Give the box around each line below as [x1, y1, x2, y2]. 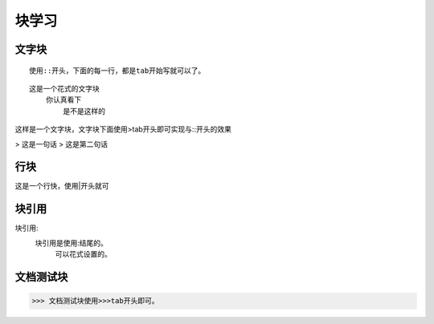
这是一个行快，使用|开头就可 [14, 181, 109, 191]
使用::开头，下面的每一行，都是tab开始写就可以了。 [29, 66, 206, 75]
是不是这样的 [63, 107, 106, 115]
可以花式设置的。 [55, 249, 112, 259]
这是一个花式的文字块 [29, 84, 100, 93]
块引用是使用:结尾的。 [35, 237, 108, 248]
